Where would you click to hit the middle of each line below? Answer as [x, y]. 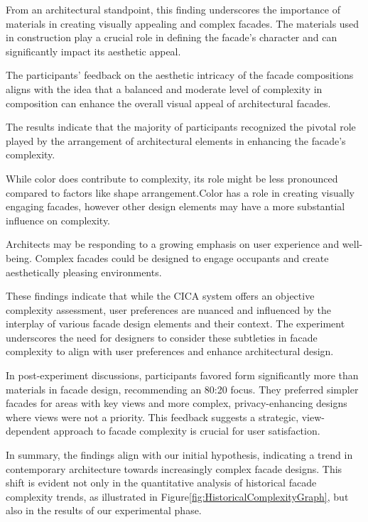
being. [19, 257]
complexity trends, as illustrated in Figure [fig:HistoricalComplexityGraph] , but [177, 496]
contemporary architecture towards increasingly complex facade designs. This [174, 468]
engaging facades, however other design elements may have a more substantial [175, 206]
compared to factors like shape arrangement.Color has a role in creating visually [180, 192]
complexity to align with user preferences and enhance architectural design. [170, 351]
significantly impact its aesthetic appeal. [93, 51]
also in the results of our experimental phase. [104, 510]
